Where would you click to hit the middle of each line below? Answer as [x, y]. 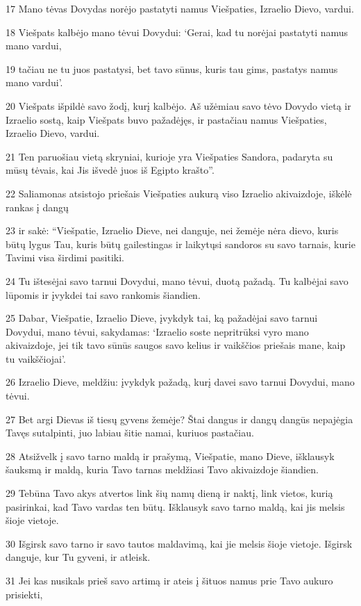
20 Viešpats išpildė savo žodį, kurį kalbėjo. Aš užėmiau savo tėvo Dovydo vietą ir [178, 105]
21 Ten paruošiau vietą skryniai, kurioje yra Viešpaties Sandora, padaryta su [169, 156]
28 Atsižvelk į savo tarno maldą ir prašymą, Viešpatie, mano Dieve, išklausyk [170, 456]
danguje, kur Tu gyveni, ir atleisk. [78, 557]
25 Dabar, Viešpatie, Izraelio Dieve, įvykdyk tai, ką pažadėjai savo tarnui [162, 318]
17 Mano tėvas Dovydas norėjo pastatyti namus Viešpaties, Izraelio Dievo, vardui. [180, 8]
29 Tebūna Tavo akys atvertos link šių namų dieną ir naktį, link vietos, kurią [169, 493]
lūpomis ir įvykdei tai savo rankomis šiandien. [103, 294]
